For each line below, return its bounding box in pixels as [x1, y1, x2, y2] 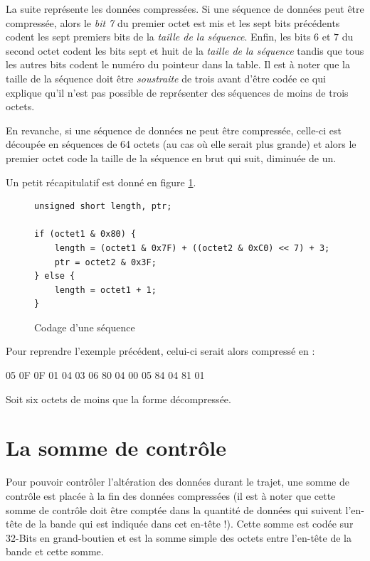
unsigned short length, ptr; [34, 201, 172, 212]
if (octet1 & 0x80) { [34, 229, 137, 240]
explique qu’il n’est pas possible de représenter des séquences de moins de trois [6, 85, 349, 100]
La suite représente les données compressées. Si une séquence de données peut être [6, 1, 364, 16]
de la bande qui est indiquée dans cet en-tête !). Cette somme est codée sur [25, 516, 354, 531]
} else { [34, 271, 75, 282]
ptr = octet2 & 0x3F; [54, 257, 157, 267]
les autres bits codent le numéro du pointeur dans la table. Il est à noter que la [6, 57, 350, 72]
